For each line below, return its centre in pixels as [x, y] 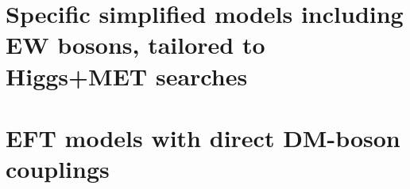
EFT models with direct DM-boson [203, 137]
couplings [58, 169]
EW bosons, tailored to [135, 45]
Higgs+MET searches [127, 76]
